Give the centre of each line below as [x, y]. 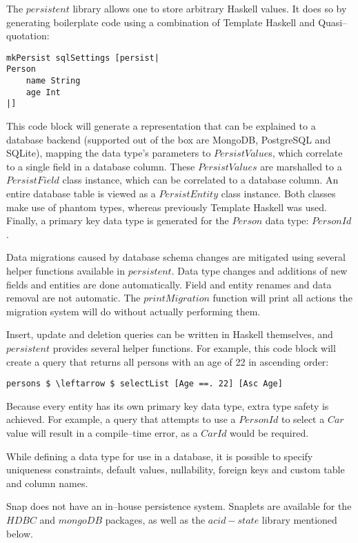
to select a [303, 419]
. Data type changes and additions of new [259, 270]
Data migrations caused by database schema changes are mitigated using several [176, 257]
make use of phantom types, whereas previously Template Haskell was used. [167, 207]
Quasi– [333, 22]
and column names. [47, 483]
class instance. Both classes [278, 194]
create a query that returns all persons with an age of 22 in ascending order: [168, 361]
